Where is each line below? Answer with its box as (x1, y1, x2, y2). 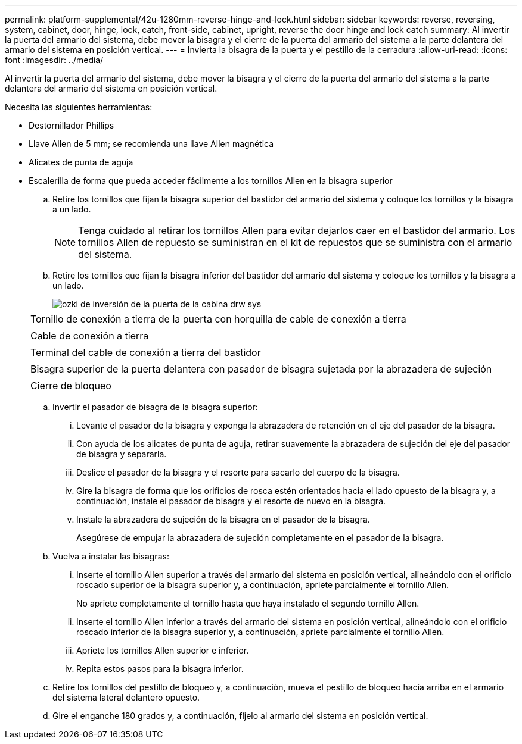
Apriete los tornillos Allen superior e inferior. (76, 645, 249, 655)
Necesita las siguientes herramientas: (5, 102, 153, 112)
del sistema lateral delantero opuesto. (52, 692, 200, 702)
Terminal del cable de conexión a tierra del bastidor (30, 346, 261, 358)
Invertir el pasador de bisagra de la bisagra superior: (52, 402, 258, 412)
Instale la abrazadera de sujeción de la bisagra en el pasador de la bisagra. (76, 514, 370, 524)
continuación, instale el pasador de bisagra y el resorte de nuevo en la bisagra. (76, 496, 386, 506)
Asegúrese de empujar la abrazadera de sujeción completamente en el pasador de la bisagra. (76, 533, 444, 543)
